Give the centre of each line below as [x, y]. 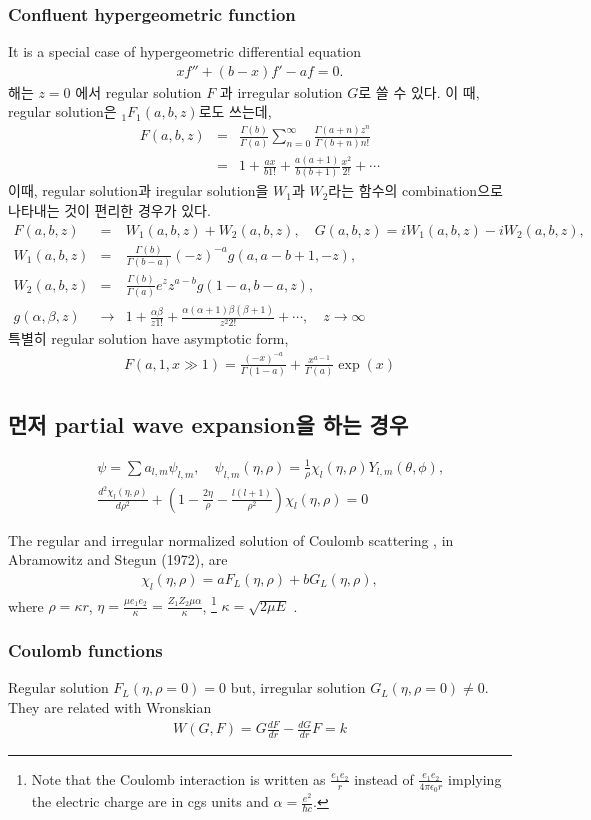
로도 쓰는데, [235, 111]
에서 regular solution [138, 91]
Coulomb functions [85, 650]
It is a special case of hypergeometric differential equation [185, 51]
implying [475, 778]
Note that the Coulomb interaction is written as [178, 778]
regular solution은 [62, 111]
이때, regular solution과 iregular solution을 [138, 190]
